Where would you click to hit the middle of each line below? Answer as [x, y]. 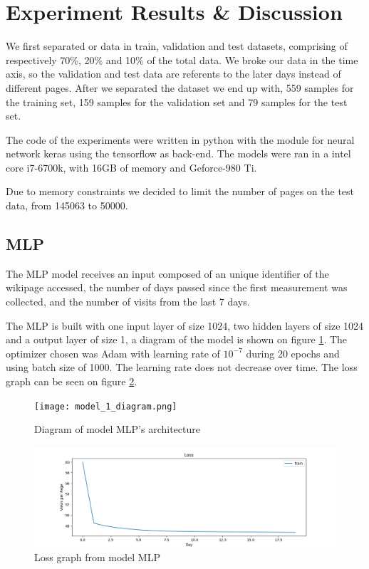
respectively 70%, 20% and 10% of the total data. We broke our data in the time [182, 59]
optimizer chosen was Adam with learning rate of [113, 353]
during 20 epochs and [293, 353]
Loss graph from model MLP [97, 557]
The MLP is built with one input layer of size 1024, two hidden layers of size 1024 [185, 325]
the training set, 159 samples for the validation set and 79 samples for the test [177, 101]
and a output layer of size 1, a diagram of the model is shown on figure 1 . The [177, 339]
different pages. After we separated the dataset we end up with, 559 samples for [180, 87]
